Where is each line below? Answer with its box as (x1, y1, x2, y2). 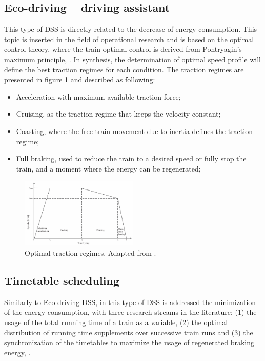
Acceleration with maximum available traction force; (16, 91, 181, 102)
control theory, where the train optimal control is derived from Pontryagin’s (4, 44, 242, 54)
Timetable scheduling (4, 272, 119, 288)
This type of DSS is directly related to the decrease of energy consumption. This (4, 24, 257, 34)
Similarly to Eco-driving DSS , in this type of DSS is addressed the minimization (4, 296, 256, 307)
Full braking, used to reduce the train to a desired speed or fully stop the (16, 153, 247, 164)
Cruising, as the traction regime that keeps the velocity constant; (16, 108, 221, 119)
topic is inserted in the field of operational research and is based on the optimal (4, 33, 254, 44)
